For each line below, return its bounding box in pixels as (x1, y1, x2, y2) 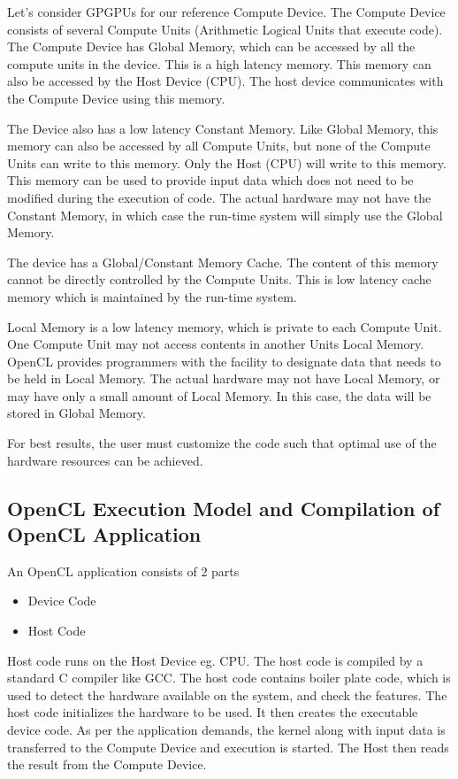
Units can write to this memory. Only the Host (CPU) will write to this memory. (7, 153, 447, 172)
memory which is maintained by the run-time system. (7, 287, 297, 305)
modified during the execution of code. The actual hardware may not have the (7, 188, 431, 206)
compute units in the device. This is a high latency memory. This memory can (7, 54, 431, 73)
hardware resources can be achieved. (7, 451, 203, 469)
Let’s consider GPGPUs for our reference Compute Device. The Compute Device (7, 3, 446, 20)
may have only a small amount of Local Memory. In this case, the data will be (7, 386, 431, 405)
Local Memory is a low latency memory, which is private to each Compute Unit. (7, 317, 442, 336)
